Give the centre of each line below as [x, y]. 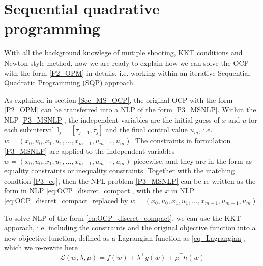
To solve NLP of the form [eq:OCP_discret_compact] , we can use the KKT [123, 217]
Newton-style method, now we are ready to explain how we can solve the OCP [127, 62]
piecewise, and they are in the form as [193, 160]
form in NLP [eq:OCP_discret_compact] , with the [83, 190]
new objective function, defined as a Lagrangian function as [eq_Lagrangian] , [125, 237]
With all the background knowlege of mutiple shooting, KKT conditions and [123, 53]
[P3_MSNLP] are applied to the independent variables [90, 151]
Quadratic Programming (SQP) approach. [70, 83]
